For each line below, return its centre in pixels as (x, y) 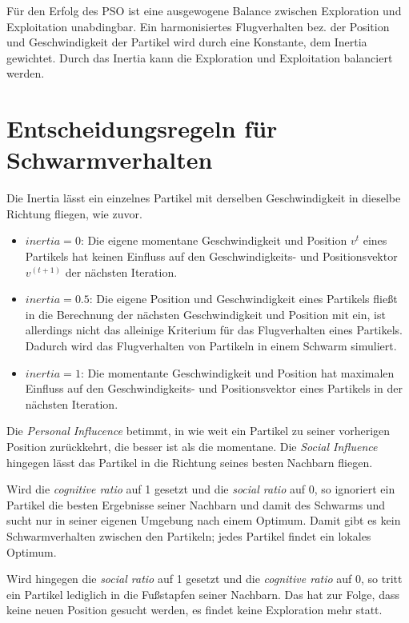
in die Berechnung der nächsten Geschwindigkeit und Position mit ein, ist (205, 314)
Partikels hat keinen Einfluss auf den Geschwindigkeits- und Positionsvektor (211, 256)
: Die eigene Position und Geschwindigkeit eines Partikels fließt (243, 299)
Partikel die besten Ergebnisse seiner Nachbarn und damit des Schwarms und (196, 504)
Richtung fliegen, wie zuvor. (74, 213)
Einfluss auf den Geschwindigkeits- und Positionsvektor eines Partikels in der (214, 388)
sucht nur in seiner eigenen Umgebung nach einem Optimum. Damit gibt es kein (204, 520)
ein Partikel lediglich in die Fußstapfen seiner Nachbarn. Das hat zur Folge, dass (203, 594)
